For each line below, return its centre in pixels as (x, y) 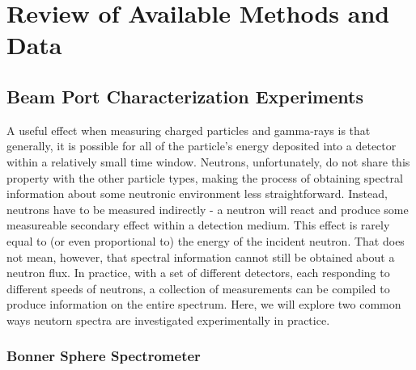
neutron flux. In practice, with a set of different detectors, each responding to (198, 273)
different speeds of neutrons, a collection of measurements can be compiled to (198, 288)
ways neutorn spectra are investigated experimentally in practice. (168, 320)
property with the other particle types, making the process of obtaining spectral (205, 177)
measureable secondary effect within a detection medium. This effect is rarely (198, 225)
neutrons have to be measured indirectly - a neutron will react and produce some (208, 209)
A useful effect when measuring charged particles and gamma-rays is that (189, 130)
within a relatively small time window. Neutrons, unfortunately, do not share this (208, 161)
